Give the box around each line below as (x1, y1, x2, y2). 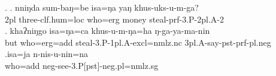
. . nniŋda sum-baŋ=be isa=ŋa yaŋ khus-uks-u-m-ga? (5, 1, 199, 13)
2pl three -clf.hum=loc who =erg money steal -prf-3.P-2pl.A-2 (5, 12, 225, 25)
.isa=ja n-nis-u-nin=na (5, 47, 89, 60)
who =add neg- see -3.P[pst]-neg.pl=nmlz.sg (5, 59, 159, 71)
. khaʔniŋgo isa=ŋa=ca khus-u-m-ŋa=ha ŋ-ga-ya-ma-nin (5, 24, 210, 37)
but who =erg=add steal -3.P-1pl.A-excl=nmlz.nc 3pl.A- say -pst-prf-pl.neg (5, 36, 271, 48)
